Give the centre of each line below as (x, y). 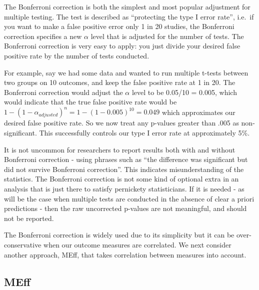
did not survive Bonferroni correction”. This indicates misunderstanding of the (124, 169)
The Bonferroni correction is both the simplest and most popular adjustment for (127, 6)
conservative (23, 244)
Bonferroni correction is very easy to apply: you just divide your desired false (122, 46)
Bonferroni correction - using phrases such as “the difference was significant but (126, 159)
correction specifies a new (43, 36)
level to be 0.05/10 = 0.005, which (184, 92)
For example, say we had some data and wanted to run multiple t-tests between (126, 72)
